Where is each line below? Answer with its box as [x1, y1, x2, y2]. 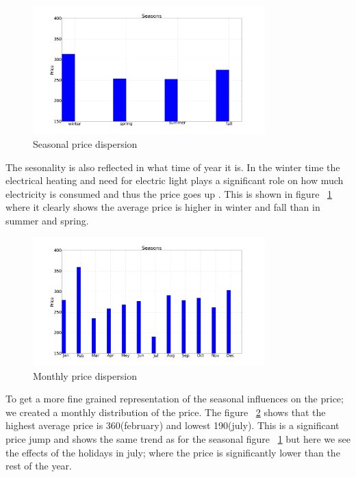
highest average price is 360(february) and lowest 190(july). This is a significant [5, 418, 340, 433]
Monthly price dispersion [33, 368, 137, 383]
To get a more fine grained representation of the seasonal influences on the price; [5, 391, 344, 406]
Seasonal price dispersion [33, 137, 138, 151]
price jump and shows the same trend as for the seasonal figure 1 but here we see [5, 432, 351, 446]
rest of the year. [5, 459, 72, 473]
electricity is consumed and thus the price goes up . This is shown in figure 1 [5, 186, 333, 201]
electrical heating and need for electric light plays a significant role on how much [5, 173, 344, 188]
